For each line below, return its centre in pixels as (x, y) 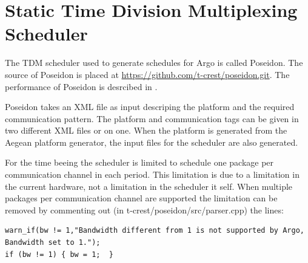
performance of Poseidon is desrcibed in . (81, 86)
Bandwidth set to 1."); (53, 243)
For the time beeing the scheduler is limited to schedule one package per (139, 162)
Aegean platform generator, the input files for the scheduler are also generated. (152, 142)
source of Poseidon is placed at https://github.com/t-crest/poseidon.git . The (147, 74)
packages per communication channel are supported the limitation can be (141, 198)
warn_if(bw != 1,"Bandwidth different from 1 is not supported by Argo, (155, 231)
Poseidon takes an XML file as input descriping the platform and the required (150, 107)
